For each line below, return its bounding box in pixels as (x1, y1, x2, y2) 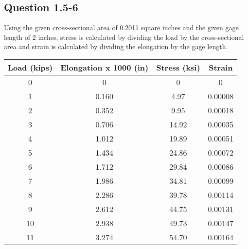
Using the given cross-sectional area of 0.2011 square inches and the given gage (4, 22, 239, 33)
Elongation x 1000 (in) (60, 61, 149, 73)
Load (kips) (8, 61, 53, 73)
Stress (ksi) (156, 61, 200, 73)
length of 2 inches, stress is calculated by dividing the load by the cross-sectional (4, 32, 244, 42)
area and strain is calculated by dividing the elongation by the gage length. (4, 41, 228, 52)
